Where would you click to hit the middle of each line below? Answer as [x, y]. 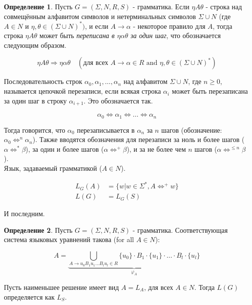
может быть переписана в [77, 35]
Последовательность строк [43, 81]
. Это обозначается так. [118, 100]
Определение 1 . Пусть [38, 6]
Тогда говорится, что [35, 130]
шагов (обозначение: [192, 130]
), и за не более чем [156, 149]
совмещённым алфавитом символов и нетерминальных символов [100, 16]
